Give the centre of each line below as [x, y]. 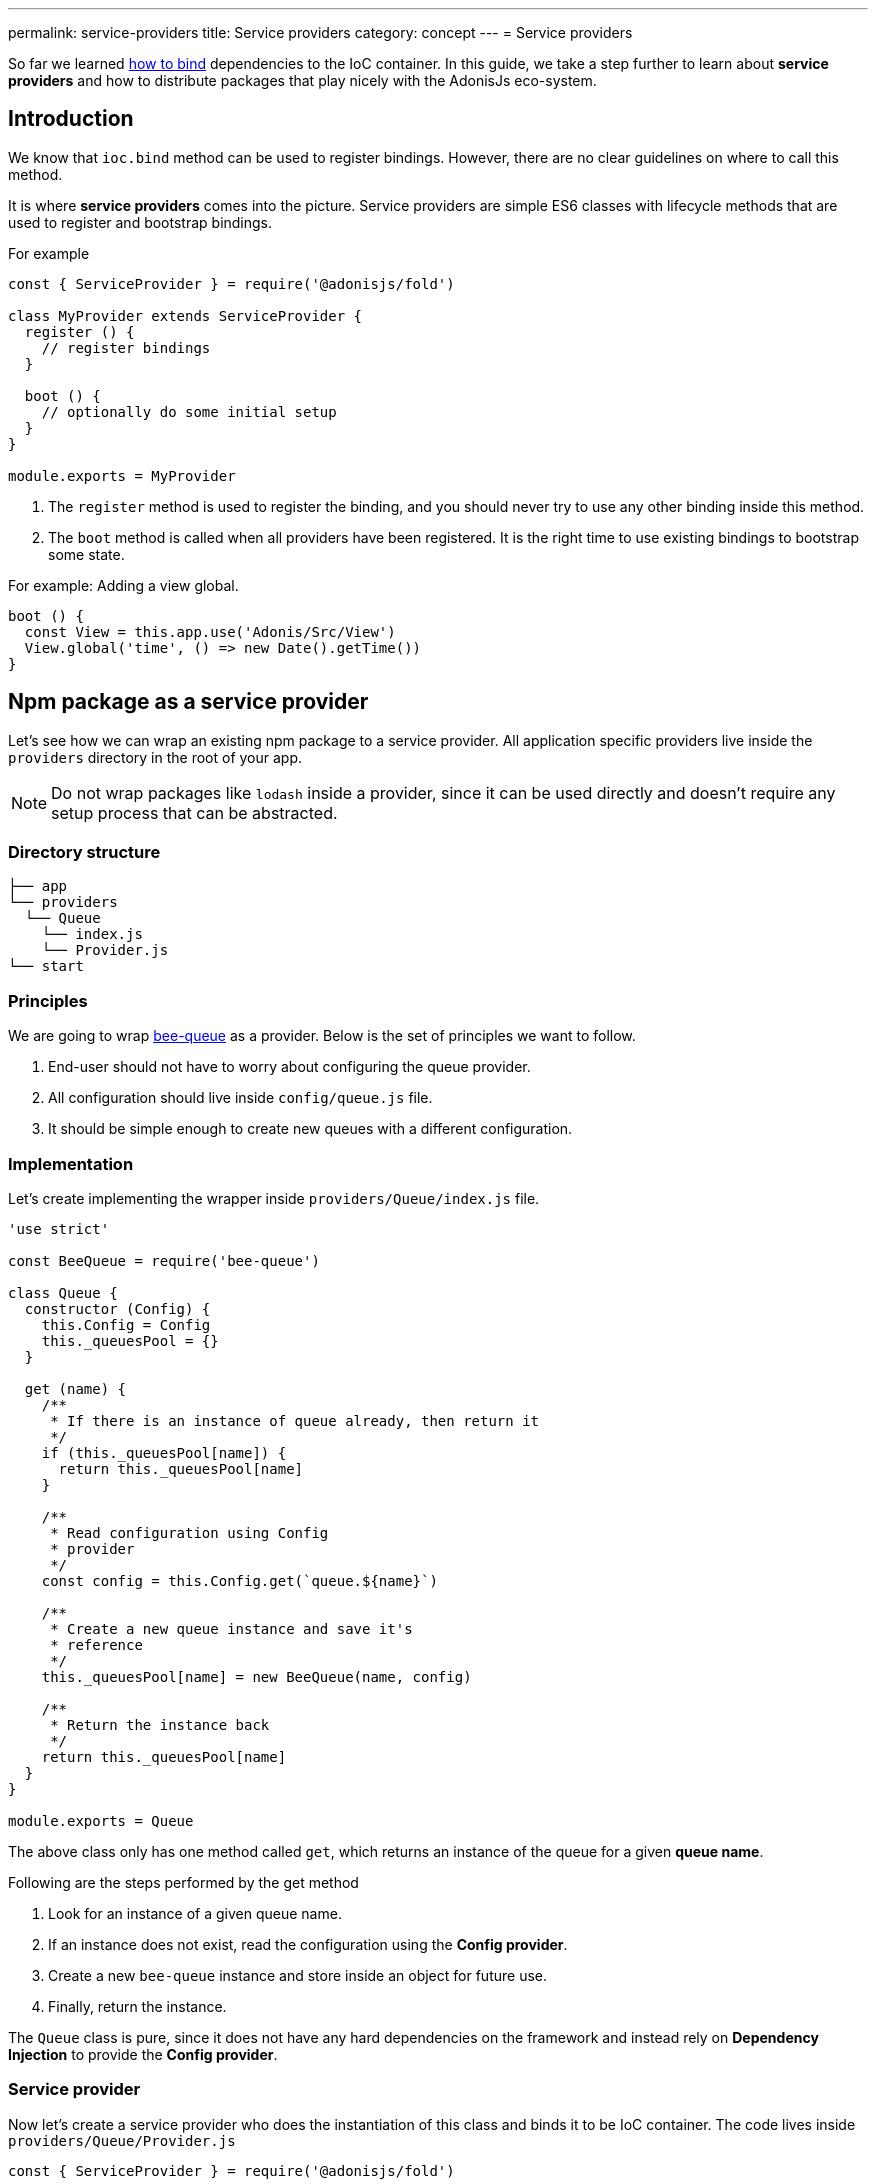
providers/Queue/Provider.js [122, 2140]
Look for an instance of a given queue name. [195, 1913]
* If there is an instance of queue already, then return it [295, 1420]
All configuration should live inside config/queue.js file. [240, 1098]
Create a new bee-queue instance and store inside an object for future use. [297, 1975]
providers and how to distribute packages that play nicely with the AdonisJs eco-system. [302, 80]
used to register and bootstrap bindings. [140, 222]
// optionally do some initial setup [189, 411]
